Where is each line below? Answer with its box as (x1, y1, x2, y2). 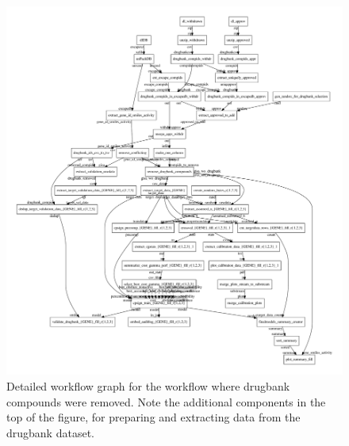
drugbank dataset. (6, 424, 94, 440)
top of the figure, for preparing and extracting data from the (6, 409, 301, 425)
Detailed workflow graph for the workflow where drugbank (6, 377, 290, 394)
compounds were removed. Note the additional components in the (6, 393, 326, 410)
